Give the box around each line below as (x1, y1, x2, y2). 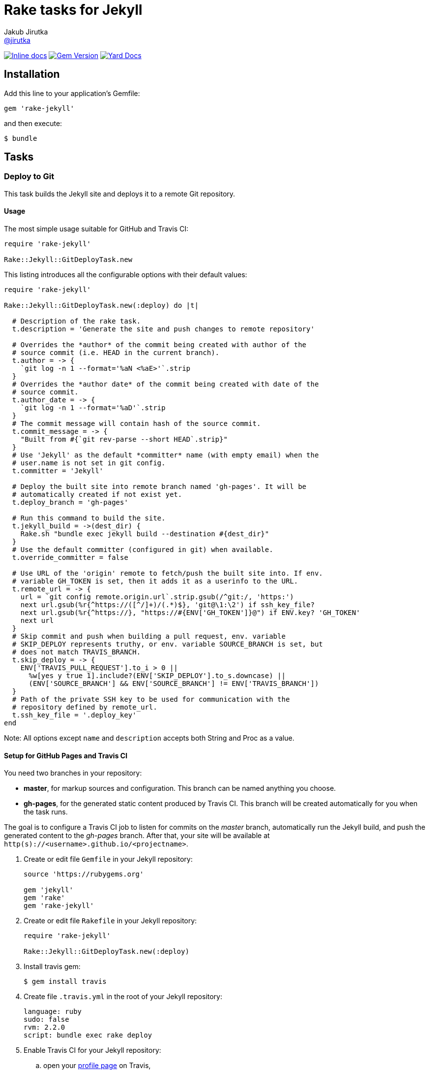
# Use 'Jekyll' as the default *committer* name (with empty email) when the (12, 451, 319, 459)
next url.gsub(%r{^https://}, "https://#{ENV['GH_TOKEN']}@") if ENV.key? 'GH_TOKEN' (20, 609, 360, 617)
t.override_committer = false (12, 553, 128, 562)
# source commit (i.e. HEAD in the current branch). (12, 349, 220, 357)
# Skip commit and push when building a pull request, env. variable (12, 632, 286, 641)
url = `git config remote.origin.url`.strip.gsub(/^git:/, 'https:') (20, 593, 294, 601)
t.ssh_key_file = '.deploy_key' (12, 711, 137, 719)
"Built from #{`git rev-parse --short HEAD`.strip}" (20, 435, 228, 444)
